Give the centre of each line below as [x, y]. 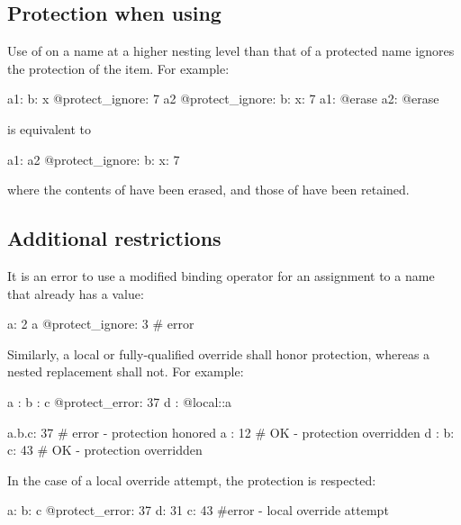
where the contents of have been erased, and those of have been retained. [208, 190]
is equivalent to [50, 128]
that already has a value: [76, 293]
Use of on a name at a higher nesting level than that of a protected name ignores [231, 51]
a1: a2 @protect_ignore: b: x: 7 [94, 159]
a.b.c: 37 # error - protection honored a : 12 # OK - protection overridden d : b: [231, 432]
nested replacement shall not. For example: [126, 371]
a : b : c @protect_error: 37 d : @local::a [120, 401]
